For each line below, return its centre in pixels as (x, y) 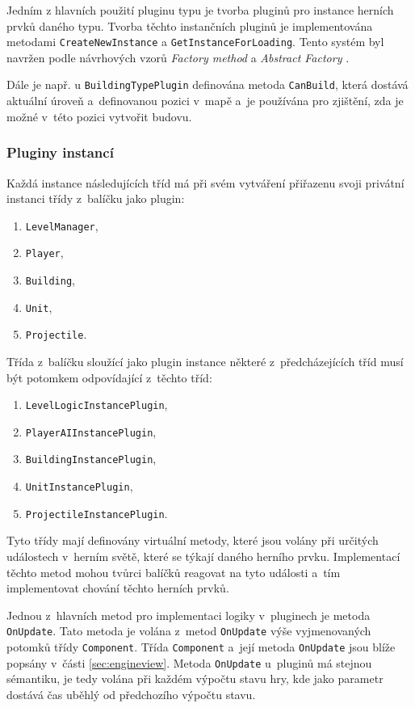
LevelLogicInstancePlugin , (96, 405)
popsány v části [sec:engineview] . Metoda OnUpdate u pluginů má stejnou (189, 662)
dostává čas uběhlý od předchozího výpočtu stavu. (131, 694)
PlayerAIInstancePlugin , (91, 431)
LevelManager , (62, 225)
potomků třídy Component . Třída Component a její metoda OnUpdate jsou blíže (201, 647)
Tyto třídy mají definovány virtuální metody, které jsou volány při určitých (193, 540)
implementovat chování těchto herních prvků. (118, 588)
